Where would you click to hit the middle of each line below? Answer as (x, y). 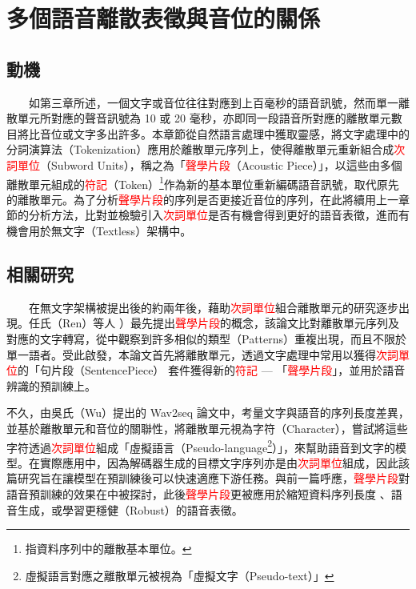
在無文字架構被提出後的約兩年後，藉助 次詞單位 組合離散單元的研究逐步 (213, 307)
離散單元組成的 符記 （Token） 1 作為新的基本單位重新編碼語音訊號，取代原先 (203, 182)
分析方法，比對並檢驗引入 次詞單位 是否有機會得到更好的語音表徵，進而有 (219, 215)
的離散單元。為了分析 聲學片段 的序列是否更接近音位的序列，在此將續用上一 (202, 199)
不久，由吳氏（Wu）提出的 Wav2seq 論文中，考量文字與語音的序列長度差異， (208, 413)
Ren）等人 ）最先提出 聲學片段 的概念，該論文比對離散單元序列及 (230, 323)
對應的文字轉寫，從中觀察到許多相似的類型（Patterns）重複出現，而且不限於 (207, 338)
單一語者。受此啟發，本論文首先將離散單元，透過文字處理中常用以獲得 (191, 354)
